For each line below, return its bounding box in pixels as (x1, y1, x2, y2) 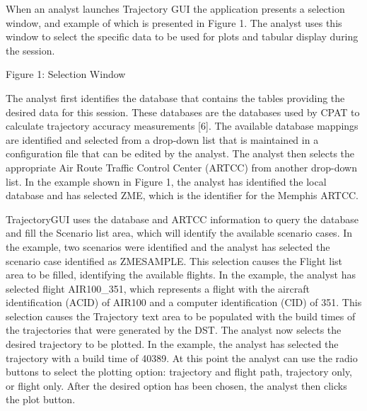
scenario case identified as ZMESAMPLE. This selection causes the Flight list (6, 253, 343, 268)
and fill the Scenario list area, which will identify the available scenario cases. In (6, 225, 353, 240)
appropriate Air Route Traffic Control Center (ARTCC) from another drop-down (6, 159, 357, 174)
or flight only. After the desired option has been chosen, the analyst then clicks (6, 378, 347, 393)
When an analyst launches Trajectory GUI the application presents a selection (6, 1, 345, 16)
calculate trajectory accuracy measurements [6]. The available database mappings (6, 118, 359, 133)
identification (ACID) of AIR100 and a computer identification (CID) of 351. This (6, 295, 362, 310)
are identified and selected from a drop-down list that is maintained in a (6, 132, 319, 147)
